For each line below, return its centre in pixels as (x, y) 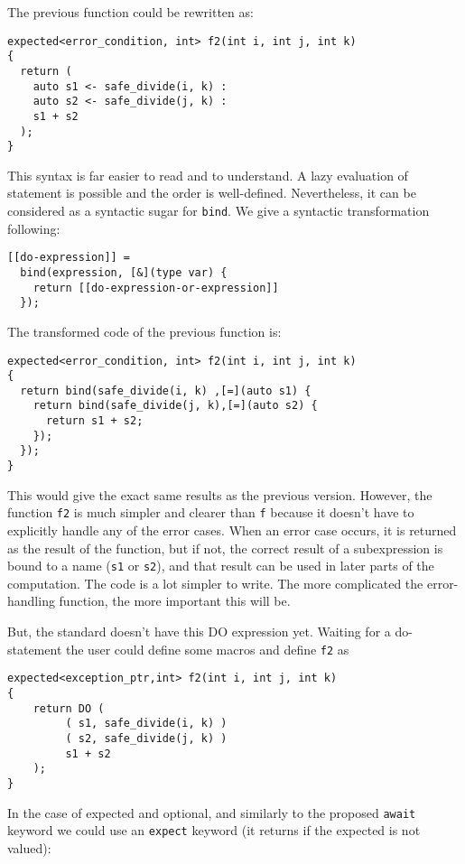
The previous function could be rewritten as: (130, 12)
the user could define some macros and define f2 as (208, 649)
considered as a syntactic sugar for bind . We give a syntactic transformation (219, 211)
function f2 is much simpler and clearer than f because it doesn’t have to (211, 512)
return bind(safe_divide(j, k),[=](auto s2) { (175, 406)
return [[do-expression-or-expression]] (156, 288)
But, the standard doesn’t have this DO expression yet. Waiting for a (199, 632)
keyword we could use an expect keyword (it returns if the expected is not (214, 830)
